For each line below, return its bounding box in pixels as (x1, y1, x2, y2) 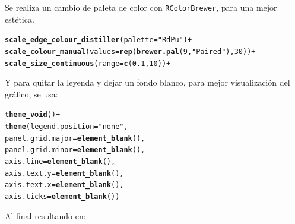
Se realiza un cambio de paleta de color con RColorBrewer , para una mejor (5, 1, 277, 13)
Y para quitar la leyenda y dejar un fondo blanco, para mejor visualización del (5, 76, 290, 89)
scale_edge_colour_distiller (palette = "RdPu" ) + (5, 36, 192, 45)
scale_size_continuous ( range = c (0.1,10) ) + (5, 59, 171, 68)
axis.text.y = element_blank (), (5, 169, 124, 178)
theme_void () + (5, 111, 61, 119)
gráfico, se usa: (5, 87, 58, 100)
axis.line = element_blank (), (5, 157, 116, 166)
